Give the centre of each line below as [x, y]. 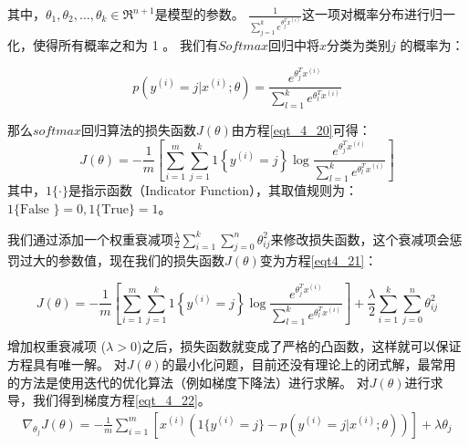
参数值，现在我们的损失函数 [141, 260]
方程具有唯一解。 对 [67, 363]
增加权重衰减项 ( [57, 346]
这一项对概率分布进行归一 [378, 14]
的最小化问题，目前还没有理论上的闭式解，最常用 [309, 363]
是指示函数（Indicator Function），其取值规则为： [213, 190]
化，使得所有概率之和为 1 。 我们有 [113, 44]
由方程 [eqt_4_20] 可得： [301, 130]
